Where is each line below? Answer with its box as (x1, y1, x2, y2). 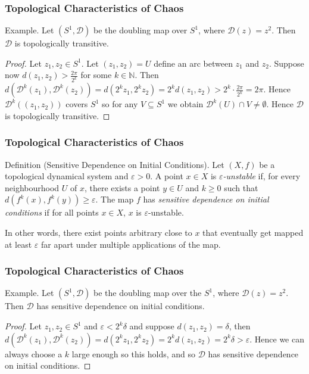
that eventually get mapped (202, 226, 304, 239)
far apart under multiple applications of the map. (41, 238, 221, 250)
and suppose (129, 320, 174, 332)
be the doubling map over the (93, 286, 202, 299)
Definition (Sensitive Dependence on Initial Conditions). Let (5, 158, 224, 170)
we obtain (167, 98, 204, 110)
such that (224, 181, 258, 194)
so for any (101, 98, 138, 110)
